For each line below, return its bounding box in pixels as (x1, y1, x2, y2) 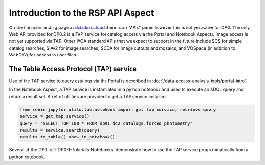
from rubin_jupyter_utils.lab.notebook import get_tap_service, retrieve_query (19, 107, 216, 112)
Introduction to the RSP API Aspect (9, 7, 154, 18)
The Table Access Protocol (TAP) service (9, 64, 137, 73)
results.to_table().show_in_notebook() (19, 134, 115, 140)
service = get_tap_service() (19, 113, 90, 119)
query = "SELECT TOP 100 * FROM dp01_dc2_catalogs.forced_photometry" (19, 120, 193, 126)
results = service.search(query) (19, 127, 100, 133)
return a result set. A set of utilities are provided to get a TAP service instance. (9, 93, 167, 99)
